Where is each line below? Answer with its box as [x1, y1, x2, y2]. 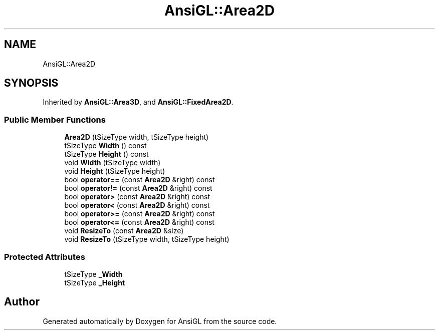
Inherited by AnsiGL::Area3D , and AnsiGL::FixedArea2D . [43, 98, 234, 107]
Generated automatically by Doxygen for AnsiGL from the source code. [43, 316, 277, 325]
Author [4, 295, 40, 308]
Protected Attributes [4, 251, 85, 262]
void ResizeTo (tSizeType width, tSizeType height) [64, 235, 230, 244]
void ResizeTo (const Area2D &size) [64, 226, 184, 235]
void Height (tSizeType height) [64, 167, 165, 176]
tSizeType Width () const [64, 141, 147, 150]
